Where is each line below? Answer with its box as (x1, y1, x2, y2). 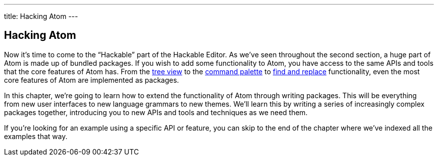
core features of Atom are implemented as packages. (4, 75, 179, 84)
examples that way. (4, 132, 67, 141)
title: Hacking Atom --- (4, 12, 78, 20)
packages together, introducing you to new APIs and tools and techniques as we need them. (4, 108, 308, 117)
